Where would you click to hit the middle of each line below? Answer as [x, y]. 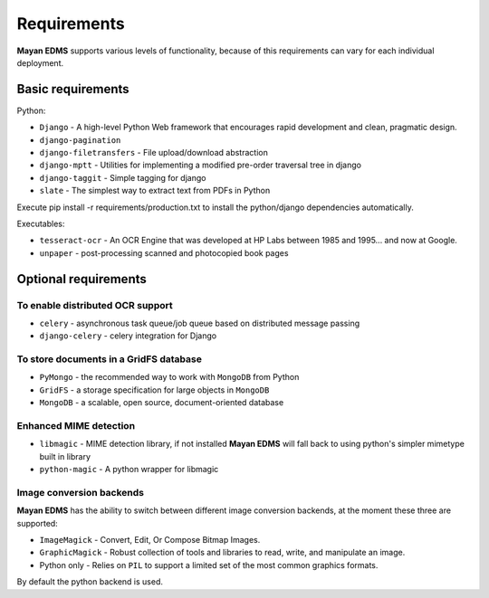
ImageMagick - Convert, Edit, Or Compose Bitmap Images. [150, 540]
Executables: [41, 223]
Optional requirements [81, 279]
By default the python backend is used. [90, 582]
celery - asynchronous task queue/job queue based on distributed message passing [200, 323]
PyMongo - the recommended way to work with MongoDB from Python [169, 377]
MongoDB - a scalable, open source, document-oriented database [162, 403]
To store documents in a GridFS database [110, 359]
